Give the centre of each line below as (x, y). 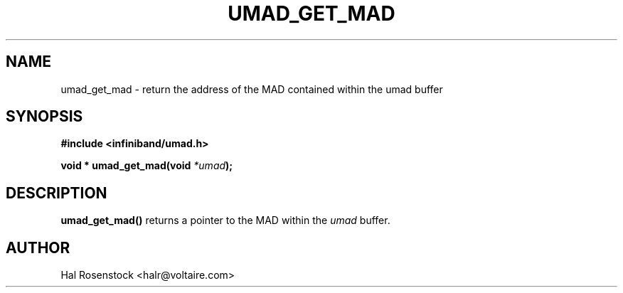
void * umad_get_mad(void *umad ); (147, 166)
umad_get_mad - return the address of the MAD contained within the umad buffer (252, 89)
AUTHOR (38, 247)
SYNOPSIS (44, 117)
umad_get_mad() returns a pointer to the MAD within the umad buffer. (225, 220)
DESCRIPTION (57, 193)
